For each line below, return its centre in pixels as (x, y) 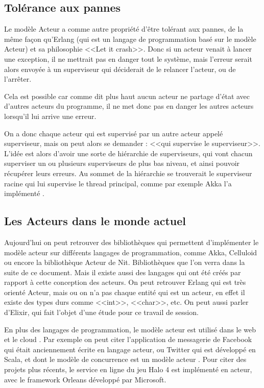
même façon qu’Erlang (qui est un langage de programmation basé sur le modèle (130, 39)
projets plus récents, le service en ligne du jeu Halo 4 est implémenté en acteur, (128, 369)
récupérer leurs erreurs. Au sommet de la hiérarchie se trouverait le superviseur (128, 173)
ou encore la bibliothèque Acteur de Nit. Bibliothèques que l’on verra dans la (125, 262)
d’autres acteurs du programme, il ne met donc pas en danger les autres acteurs (129, 106)
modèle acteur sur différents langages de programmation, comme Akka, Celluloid (131, 252)
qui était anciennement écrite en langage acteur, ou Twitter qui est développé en (130, 349)
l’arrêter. (18, 79)
